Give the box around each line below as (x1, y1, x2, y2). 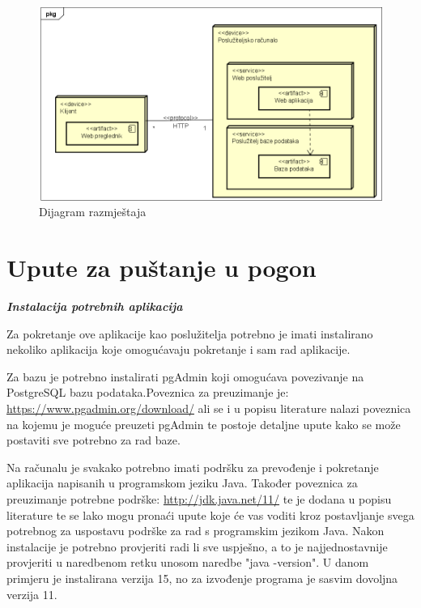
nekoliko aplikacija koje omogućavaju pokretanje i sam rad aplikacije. (6, 341, 351, 358)
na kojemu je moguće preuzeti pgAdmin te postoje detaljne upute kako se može (6, 415, 401, 432)
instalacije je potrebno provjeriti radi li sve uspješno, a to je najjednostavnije (6, 538, 388, 555)
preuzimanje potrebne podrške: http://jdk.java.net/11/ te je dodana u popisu (6, 491, 392, 508)
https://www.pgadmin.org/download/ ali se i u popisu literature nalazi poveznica (6, 400, 411, 417)
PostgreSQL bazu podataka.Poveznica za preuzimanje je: (6, 384, 289, 401)
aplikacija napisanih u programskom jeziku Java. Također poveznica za (6, 474, 358, 491)
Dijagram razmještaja (39, 203, 147, 220)
